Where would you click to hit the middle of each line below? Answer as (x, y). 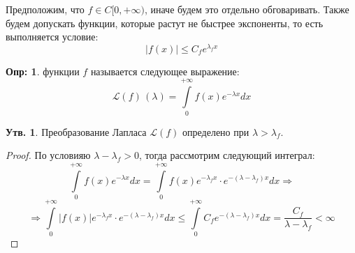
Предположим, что (45, 9)
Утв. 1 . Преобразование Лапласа (76, 131)
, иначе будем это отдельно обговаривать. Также (247, 9)
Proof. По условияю (48, 155)
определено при (216, 131)
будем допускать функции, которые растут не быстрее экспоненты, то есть (165, 23)
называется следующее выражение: (165, 71)
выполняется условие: (52, 37)
